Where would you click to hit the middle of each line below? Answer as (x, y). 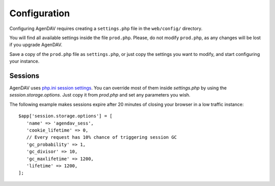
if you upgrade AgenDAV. (36, 45)
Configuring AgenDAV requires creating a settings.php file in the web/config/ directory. (106, 28)
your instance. (24, 61)
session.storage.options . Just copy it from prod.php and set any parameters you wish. (100, 95)
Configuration (40, 13)
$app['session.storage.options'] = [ (66, 116)
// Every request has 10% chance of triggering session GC (102, 137)
